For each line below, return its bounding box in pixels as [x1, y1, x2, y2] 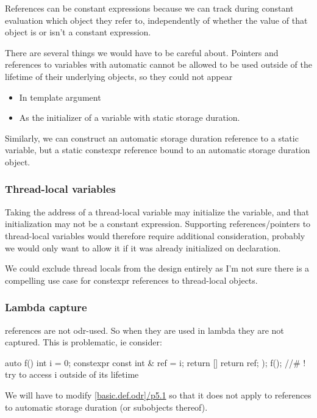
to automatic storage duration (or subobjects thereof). [5, 400, 208, 413]
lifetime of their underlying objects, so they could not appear [5, 70, 233, 82]
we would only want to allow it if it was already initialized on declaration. [5, 241, 281, 254]
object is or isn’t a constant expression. [5, 26, 151, 38]
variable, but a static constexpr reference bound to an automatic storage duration [5, 143, 310, 156]
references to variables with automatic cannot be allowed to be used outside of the [5, 58, 312, 71]
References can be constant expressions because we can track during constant [5, 2, 294, 14]
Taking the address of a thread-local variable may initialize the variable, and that [5, 205, 309, 218]
